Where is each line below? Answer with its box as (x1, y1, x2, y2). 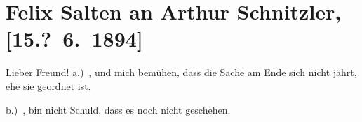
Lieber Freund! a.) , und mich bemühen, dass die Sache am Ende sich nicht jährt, (6, 65, 357, 79)
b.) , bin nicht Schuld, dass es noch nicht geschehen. (6, 102, 231, 116)
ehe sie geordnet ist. (6, 78, 91, 93)
